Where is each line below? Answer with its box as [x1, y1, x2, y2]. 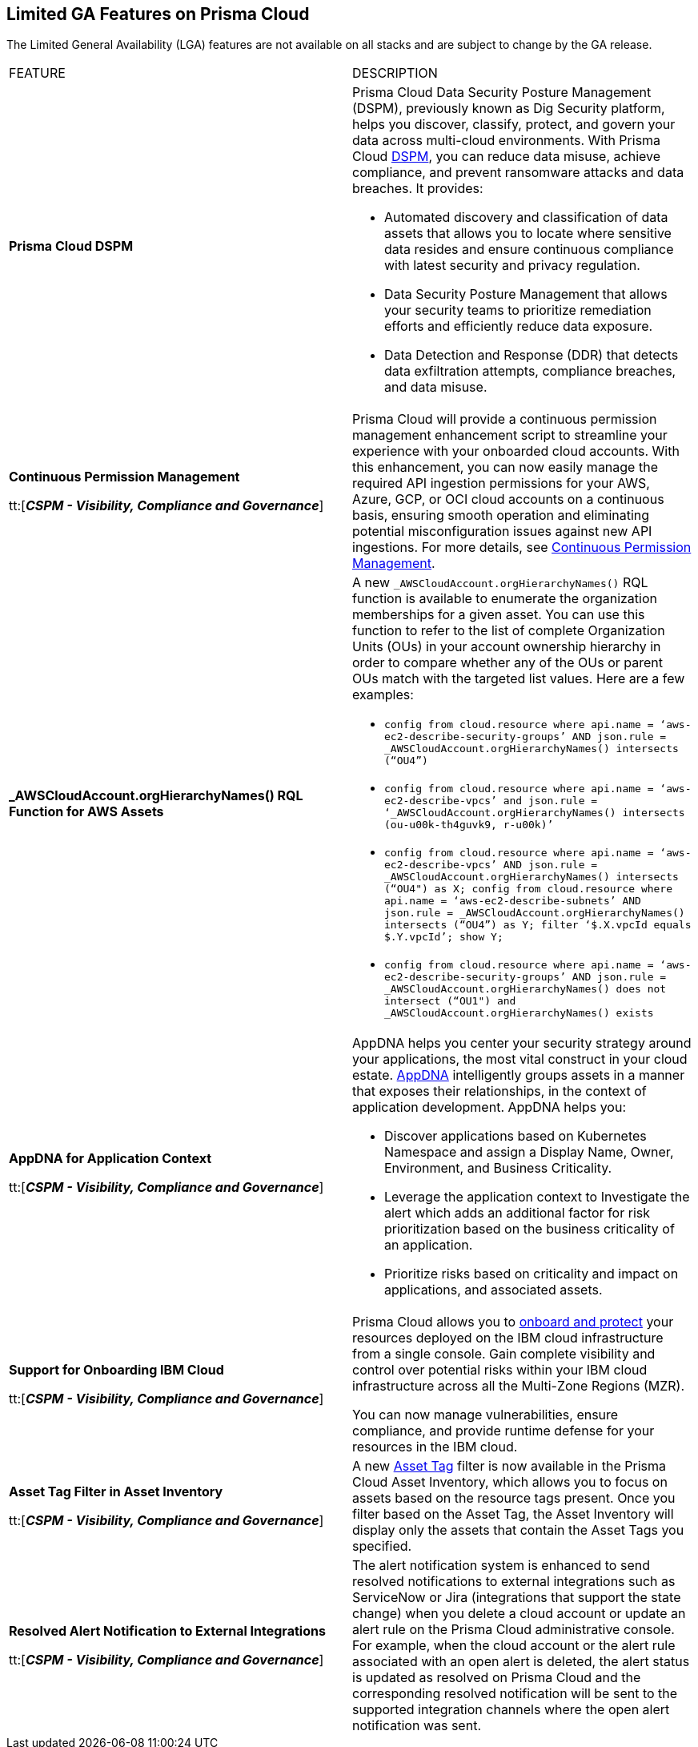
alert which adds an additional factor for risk [384, 1205, 650, 1222]
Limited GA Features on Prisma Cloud [6, 4, 310, 24]
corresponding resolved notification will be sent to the [352, 1685, 678, 1702]
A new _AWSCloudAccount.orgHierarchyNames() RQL [352, 574, 648, 591]
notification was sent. [352, 1717, 481, 1734]
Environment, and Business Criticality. [384, 1160, 612, 1177]
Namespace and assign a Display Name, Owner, [384, 1144, 674, 1161]
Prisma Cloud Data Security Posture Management [352, 84, 652, 101]
